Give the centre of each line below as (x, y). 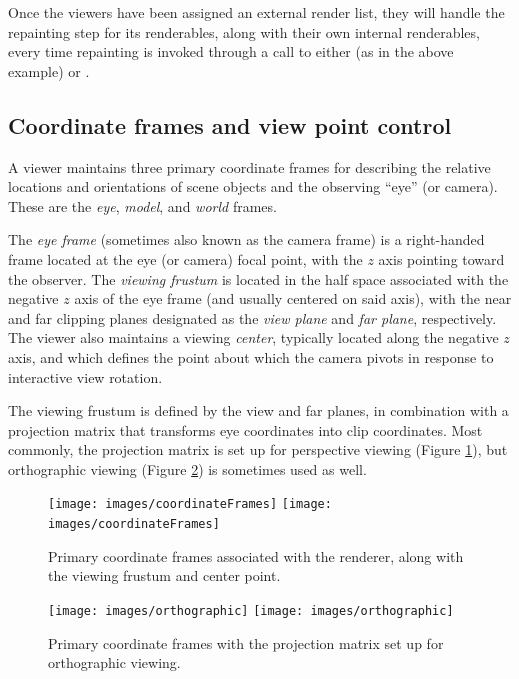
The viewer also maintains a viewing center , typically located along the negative (253, 337)
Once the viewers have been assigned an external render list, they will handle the (256, 12)
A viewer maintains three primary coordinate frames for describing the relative (249, 166)
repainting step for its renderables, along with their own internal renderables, (244, 31)
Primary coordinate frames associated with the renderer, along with (256, 555)
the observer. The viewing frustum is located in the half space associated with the (258, 278)
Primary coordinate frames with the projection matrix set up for (246, 642)
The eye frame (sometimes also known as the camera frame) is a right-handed (246, 239)
